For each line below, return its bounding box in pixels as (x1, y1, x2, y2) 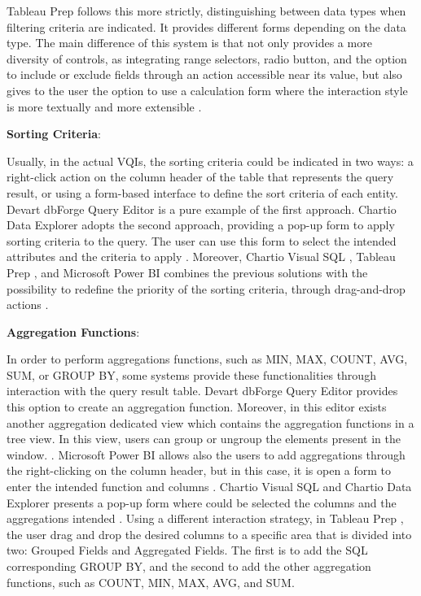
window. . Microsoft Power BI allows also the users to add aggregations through (7, 446, 406, 463)
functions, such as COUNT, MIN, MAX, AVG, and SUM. (7, 573, 295, 590)
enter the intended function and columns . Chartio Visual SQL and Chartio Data (7, 478, 412, 495)
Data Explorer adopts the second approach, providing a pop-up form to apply (7, 216, 395, 233)
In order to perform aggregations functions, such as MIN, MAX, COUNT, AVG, (7, 350, 408, 368)
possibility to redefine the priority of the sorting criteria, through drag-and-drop (7, 280, 406, 297)
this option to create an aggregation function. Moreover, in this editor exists (7, 398, 387, 415)
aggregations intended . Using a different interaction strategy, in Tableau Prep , (7, 510, 404, 527)
